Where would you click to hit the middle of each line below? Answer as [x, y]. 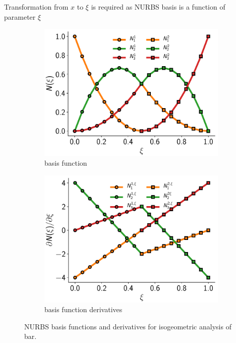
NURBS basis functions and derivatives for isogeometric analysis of [128, 326]
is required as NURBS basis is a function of [158, 7]
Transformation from [36, 7]
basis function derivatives [83, 309]
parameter [20, 16]
